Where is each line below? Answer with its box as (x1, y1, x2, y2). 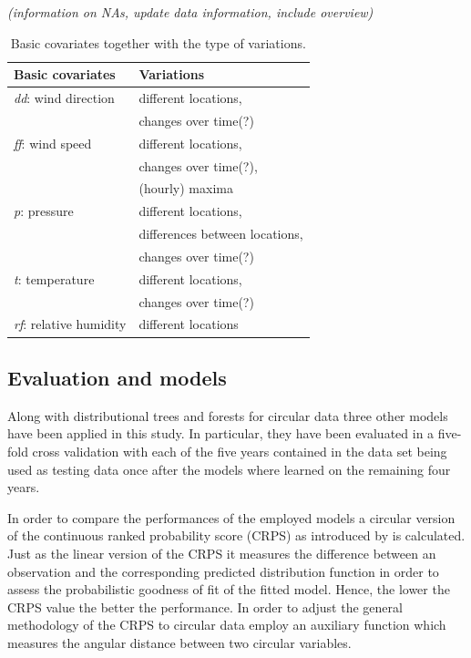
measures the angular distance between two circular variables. (7, 632, 352, 652)
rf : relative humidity (14, 314, 127, 334)
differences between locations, (138, 224, 303, 243)
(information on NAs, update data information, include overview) (7, 3, 374, 21)
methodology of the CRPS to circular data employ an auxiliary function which (7, 615, 446, 634)
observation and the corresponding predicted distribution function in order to (7, 561, 439, 581)
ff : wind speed (14, 133, 92, 152)
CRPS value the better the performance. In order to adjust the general (7, 597, 403, 616)
